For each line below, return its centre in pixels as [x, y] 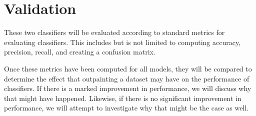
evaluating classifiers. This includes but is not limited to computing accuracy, [122, 42]
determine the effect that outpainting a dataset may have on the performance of [127, 78]
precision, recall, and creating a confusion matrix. [80, 52]
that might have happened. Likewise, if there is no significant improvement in [123, 98]
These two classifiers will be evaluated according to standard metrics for [114, 32]
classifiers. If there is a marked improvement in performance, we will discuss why [128, 88]
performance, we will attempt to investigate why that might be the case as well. [126, 108]
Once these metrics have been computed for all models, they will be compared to [128, 68]
